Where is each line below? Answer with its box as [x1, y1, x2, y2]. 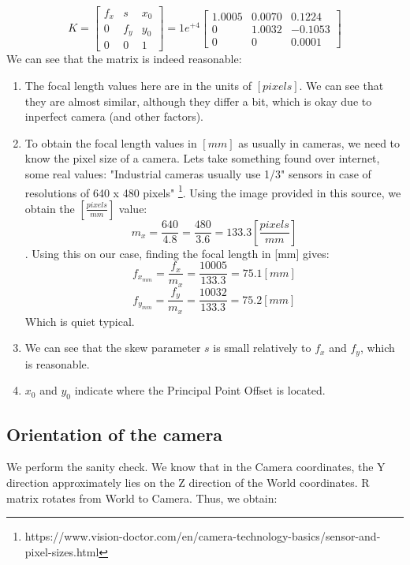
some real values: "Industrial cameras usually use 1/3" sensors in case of [24, 165, 371, 181]
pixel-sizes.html [24, 543, 99, 559]
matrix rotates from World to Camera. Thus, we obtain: [6, 489, 278, 506]
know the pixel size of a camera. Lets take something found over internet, [24, 150, 380, 167]
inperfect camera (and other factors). [24, 108, 203, 125]
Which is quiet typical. [24, 312, 135, 329]
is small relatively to [213, 339, 311, 356]
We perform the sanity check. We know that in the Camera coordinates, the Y [6, 458, 386, 475]
